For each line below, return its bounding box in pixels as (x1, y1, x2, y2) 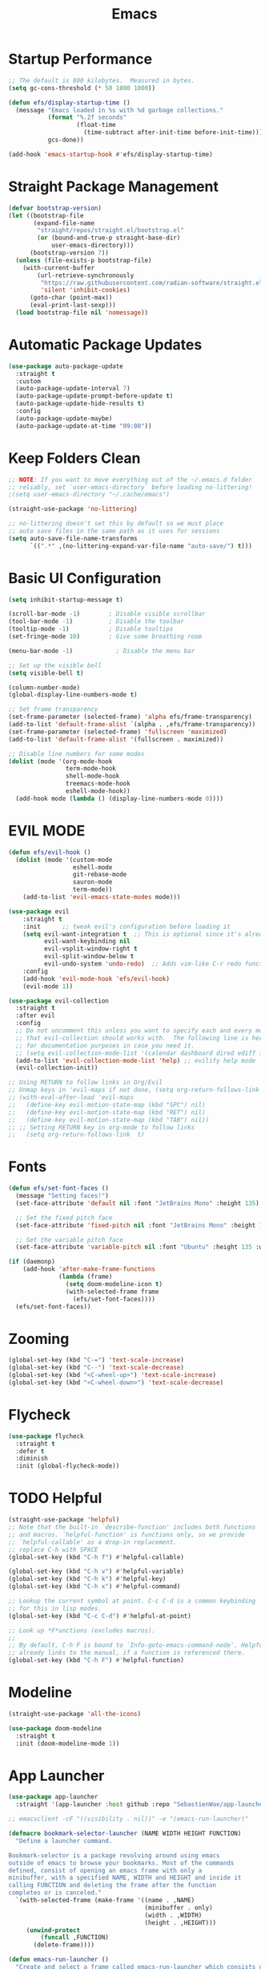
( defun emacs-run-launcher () (8, 1955, 110, 1964)
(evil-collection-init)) (15, 1064, 98, 1072)
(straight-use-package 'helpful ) (8, 1516, 120, 1524)
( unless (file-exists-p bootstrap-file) (15, 256, 152, 264)
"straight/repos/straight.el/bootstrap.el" (37, 227, 184, 235)
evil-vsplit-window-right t (43, 945, 138, 953)
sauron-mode (72, 878, 113, 886)
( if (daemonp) (8, 1258, 56, 1266)
